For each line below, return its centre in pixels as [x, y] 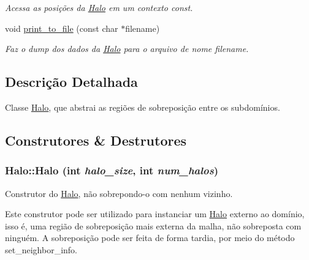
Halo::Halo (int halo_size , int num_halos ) [112, 170]
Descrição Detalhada [71, 82]
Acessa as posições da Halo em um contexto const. [99, 7]
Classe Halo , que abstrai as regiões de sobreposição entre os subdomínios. [143, 107]
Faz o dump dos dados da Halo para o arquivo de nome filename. [127, 49]
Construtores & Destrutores [96, 140]
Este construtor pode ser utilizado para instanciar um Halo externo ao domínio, [155, 214]
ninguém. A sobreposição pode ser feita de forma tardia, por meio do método [150, 238]
